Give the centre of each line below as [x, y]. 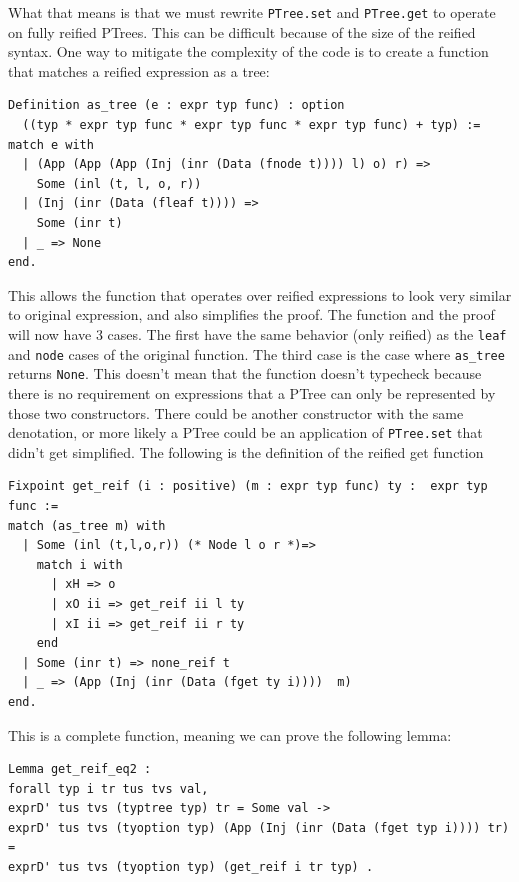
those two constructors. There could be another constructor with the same [236, 412]
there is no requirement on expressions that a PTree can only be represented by [252, 392]
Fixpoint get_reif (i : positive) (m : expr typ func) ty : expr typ [248, 486]
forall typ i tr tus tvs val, [108, 788]
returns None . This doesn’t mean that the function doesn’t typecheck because [245, 373]
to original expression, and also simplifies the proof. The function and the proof [251, 314]
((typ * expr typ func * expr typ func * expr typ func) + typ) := [251, 125]
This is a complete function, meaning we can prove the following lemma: [230, 734]
